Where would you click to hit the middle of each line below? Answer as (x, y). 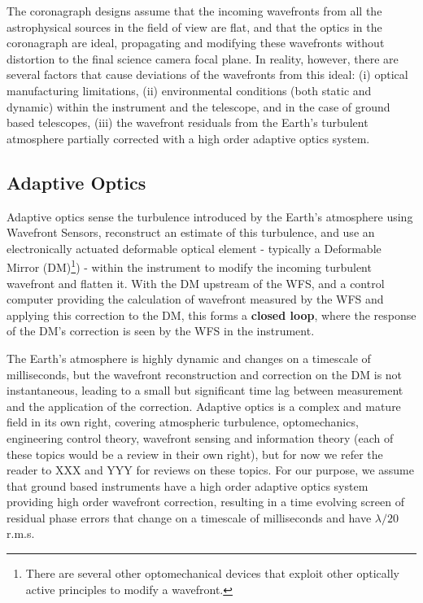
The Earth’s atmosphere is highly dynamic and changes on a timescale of (189, 358)
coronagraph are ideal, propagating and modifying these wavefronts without (196, 43)
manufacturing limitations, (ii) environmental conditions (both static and (189, 90)
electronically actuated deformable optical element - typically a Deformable (194, 248)
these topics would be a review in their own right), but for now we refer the (195, 454)
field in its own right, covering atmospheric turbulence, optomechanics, (183, 422)
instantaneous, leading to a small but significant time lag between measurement (205, 390)
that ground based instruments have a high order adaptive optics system (188, 485)
